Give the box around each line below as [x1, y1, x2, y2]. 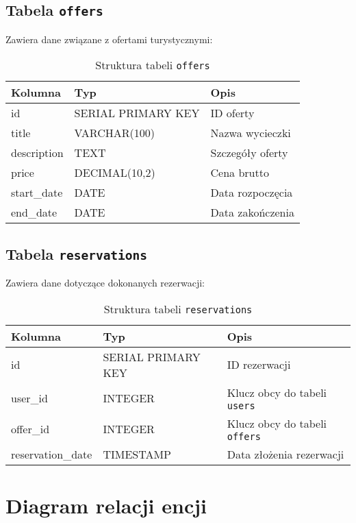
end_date [11, 204, 58, 221]
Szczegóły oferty [210, 145, 288, 161]
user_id [11, 389, 48, 406]
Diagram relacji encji [5, 491, 207, 519]
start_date [11, 184, 63, 201]
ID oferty [210, 105, 255, 121]
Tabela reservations [5, 243, 148, 264]
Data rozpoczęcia [210, 184, 293, 201]
